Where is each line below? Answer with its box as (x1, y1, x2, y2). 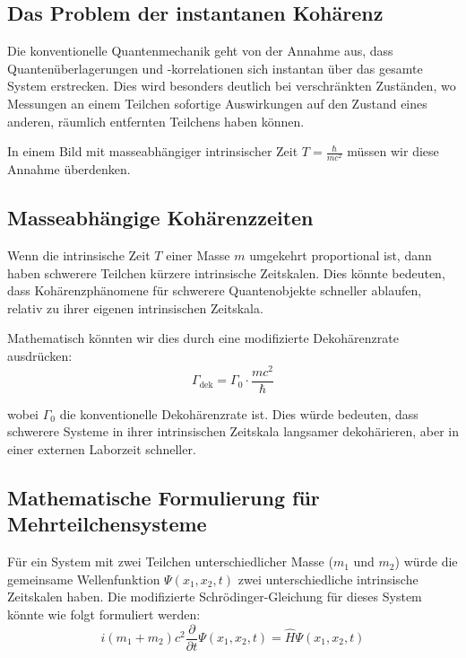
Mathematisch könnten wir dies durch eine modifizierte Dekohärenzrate (7, 329, 399, 347)
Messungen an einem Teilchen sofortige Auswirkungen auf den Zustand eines (7, 93, 427, 112)
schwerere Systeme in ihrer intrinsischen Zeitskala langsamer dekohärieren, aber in (7, 422, 460, 441)
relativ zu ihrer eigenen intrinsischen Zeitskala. (7, 298, 263, 317)
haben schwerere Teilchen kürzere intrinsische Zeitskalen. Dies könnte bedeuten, (7, 263, 445, 282)
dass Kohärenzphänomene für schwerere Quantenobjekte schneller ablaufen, (7, 281, 422, 300)
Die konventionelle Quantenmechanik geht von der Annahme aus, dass (7, 41, 393, 60)
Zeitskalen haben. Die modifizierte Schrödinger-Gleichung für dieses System (7, 587, 422, 606)
